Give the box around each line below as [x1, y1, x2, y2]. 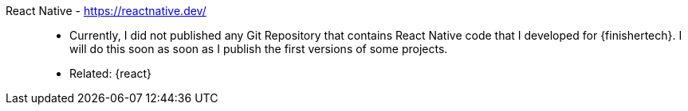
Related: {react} [69, 67, 152, 80]
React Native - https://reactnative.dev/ [6, 4, 206, 17]
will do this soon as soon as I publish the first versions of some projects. [69, 42, 448, 55]
